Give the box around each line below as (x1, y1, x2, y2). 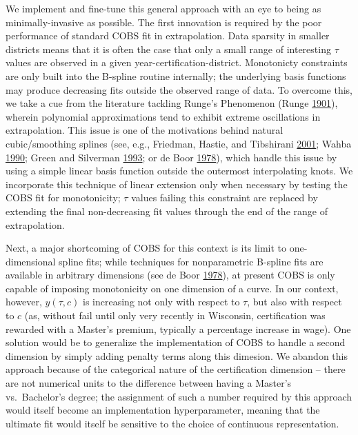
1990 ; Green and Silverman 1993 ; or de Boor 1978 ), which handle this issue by (6, 150, 337, 164)
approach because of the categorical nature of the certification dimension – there (6, 362, 346, 376)
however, (6, 294, 42, 309)
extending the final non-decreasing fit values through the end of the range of (6, 203, 328, 218)
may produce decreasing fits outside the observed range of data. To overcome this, (6, 82, 352, 97)
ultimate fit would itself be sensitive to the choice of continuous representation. (6, 416, 339, 430)
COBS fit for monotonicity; (6, 190, 121, 205)
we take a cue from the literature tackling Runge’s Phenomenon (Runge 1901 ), (6, 96, 338, 110)
